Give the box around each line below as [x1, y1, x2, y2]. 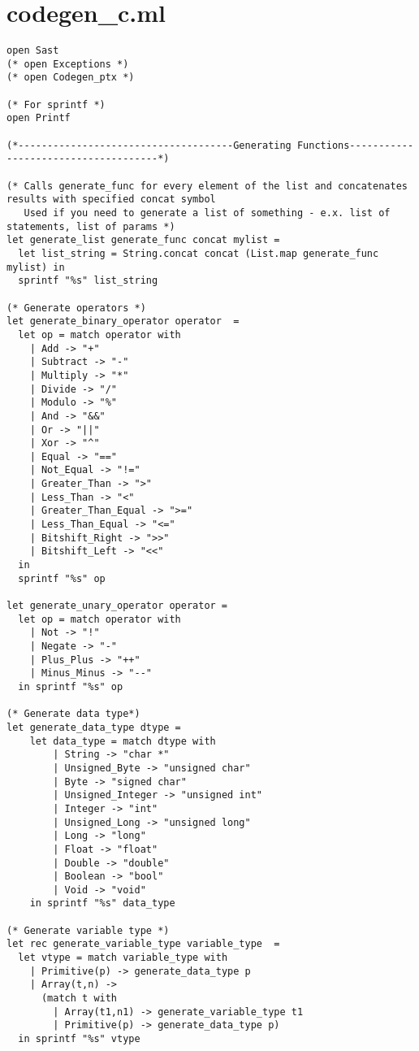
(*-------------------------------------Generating [6, 139, 292, 151]
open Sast [6, 45, 59, 57]
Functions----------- [296, 139, 414, 151]
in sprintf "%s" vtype [18, 1033, 140, 1045]
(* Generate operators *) [6, 302, 146, 314]
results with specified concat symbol [6, 193, 216, 206]
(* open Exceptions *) [6, 58, 129, 70]
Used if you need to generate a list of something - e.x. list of [24, 207, 391, 219]
